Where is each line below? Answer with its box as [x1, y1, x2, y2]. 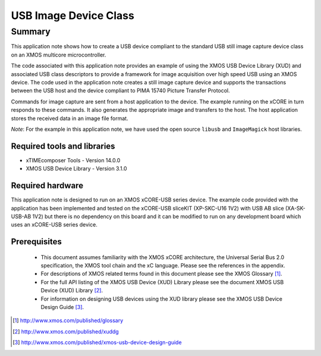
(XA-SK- [285, 204, 306, 212]
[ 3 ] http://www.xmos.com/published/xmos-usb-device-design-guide [12, 339, 182, 346]
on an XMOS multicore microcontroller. [11, 51, 106, 58]
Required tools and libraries [11, 141, 115, 151]
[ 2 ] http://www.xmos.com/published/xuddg [12, 327, 119, 335]
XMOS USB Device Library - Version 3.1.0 [26, 165, 127, 172]
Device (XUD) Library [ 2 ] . [40, 287, 103, 294]
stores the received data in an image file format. [11, 115, 128, 122]
